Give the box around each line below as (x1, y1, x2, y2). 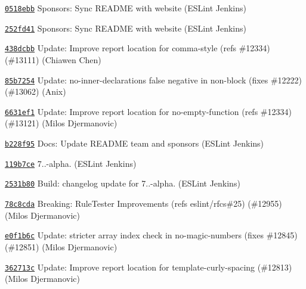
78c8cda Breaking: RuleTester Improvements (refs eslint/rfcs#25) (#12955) (5, 197, 282, 210)
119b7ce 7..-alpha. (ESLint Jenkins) (5, 157, 137, 169)
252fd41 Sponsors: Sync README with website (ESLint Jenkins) (5, 21, 246, 34)
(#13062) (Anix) (5, 85, 66, 98)
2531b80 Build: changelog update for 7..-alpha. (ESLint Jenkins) (5, 177, 240, 189)
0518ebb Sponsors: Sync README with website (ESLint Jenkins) (5, 2, 246, 14)
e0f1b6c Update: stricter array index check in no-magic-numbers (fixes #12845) (5, 229, 298, 241)
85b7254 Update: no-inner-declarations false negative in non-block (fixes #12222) (5, 73, 302, 86)
